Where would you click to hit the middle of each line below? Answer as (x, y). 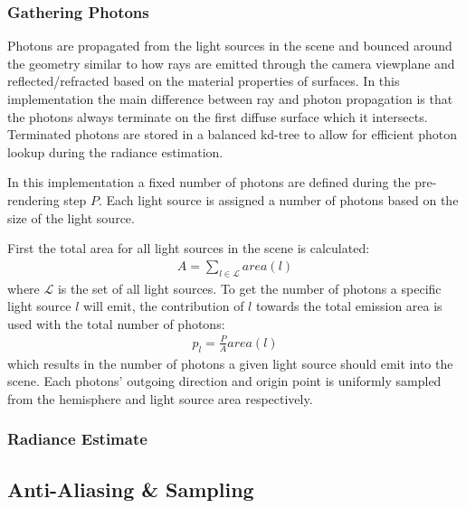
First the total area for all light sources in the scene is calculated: (189, 248)
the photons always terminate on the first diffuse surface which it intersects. (218, 116)
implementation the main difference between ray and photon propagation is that (230, 99)
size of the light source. (71, 217)
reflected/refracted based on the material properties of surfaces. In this (204, 81)
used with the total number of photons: (116, 323)
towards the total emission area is (349, 306)
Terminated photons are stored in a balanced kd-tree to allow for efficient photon (232, 134)
